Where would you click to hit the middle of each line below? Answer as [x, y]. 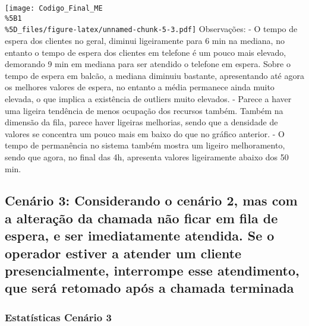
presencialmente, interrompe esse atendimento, [152, 270]
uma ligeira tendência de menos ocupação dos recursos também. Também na [144, 110]
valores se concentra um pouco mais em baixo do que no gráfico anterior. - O [145, 133]
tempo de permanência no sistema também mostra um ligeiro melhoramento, [145, 145]
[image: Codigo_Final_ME [54, 8]
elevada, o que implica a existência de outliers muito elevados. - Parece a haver [148, 98]
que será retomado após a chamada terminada [149, 288]
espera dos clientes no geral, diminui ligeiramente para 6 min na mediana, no [145, 40]
